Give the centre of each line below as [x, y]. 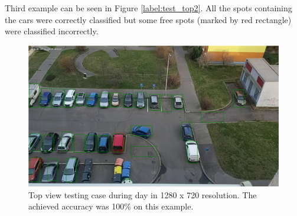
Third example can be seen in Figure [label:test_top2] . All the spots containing [148, 8]
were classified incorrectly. [52, 31]
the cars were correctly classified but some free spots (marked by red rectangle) [148, 19]
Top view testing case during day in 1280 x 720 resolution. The [143, 194]
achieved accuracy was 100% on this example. [111, 206]
